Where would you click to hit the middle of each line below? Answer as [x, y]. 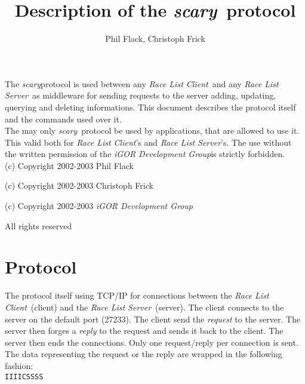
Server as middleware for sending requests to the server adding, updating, [141, 95]
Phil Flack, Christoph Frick [155, 39]
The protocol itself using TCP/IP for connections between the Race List [137, 295]
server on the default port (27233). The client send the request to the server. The [153, 319]
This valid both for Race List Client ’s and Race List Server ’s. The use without [148, 142]
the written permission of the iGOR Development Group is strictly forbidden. [145, 154]
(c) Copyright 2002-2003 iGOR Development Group [99, 206]
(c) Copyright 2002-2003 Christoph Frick [79, 185]
